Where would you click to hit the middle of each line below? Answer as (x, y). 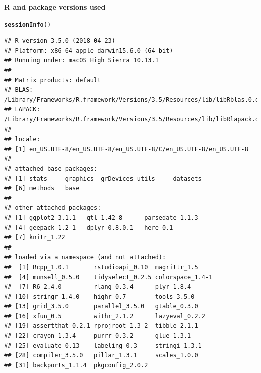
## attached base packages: (51, 168)
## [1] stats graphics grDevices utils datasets (103, 178)
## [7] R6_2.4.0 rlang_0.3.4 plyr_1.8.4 (98, 287)
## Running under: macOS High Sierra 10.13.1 (81, 60)
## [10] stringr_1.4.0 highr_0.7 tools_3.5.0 (99, 296)
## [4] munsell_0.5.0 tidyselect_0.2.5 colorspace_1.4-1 (108, 277)
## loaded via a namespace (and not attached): (85, 257)
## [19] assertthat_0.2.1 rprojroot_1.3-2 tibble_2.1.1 (101, 326)
